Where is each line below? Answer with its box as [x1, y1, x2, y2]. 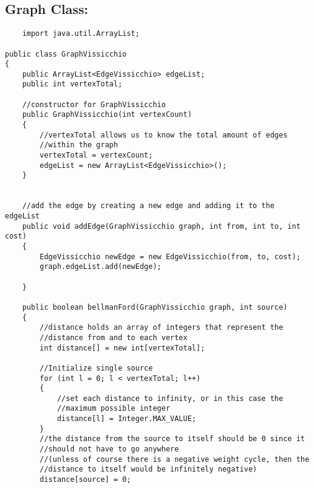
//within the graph [39, 141, 118, 150]
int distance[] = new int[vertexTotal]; [39, 343, 205, 352]
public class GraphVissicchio [5, 49, 127, 58]
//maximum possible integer [56, 404, 171, 413]
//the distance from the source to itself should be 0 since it [39, 434, 305, 444]
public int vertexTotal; [22, 80, 123, 89]
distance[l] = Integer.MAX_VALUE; [56, 414, 196, 424]
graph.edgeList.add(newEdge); [39, 262, 162, 271]
